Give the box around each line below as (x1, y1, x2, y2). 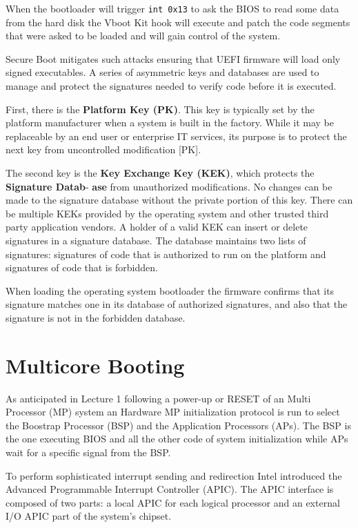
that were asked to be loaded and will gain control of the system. (6, 28, 281, 43)
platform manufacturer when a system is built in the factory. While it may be (6, 115, 335, 130)
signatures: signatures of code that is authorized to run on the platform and (6, 246, 326, 261)
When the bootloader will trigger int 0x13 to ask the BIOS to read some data (6, 1, 339, 15)
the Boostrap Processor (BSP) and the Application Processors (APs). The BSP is (6, 418, 351, 432)
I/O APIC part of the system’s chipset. (6, 509, 172, 523)
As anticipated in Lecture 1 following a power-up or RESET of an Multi (6, 391, 311, 405)
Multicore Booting (6, 351, 185, 379)
